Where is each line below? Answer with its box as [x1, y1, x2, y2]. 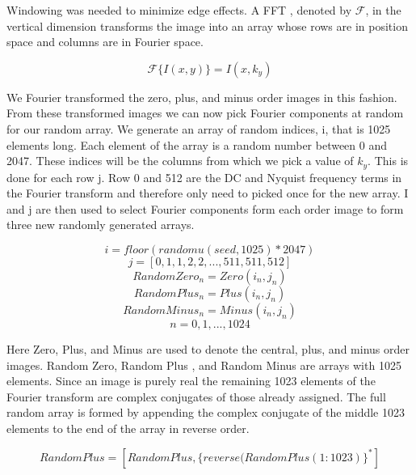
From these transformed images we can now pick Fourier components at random [6, 104, 404, 121]
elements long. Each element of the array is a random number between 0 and [6, 136, 388, 153]
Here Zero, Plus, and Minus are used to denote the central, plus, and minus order [6, 340, 410, 357]
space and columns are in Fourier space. [6, 33, 204, 50]
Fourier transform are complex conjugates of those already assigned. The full [6, 388, 386, 405]
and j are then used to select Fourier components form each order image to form [6, 200, 404, 217]
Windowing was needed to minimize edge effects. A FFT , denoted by [6, 2, 352, 18]
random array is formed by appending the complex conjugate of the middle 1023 [6, 404, 405, 421]
